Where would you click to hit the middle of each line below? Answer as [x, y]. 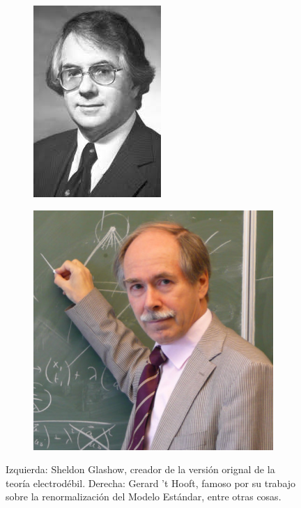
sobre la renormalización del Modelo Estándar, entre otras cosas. [144, 497]
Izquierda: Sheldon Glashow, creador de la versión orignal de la [140, 469]
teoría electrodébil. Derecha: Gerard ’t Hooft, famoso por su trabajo [151, 483]
